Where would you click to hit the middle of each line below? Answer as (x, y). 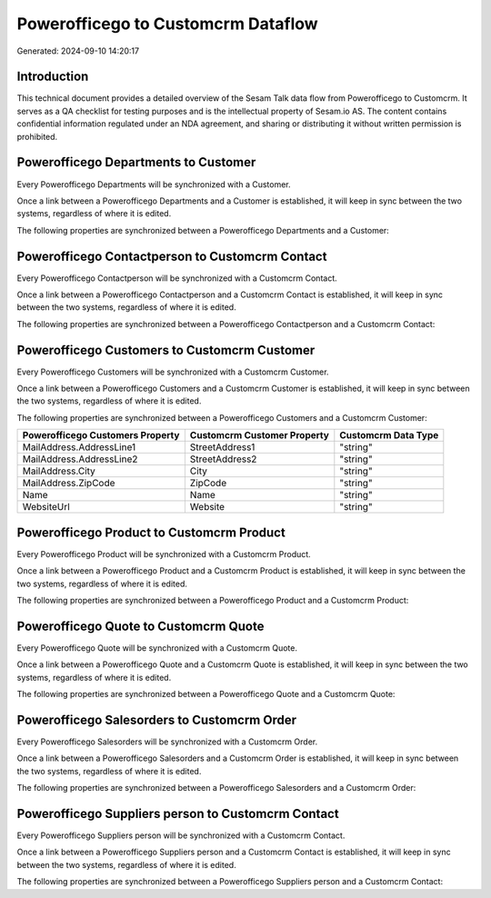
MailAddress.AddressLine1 (79, 447)
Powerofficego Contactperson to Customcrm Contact (172, 256)
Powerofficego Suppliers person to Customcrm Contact (178, 813)
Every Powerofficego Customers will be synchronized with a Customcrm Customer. (173, 372)
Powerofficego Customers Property (101, 435)
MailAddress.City (59, 471)
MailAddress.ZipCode (69, 484)
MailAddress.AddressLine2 (80, 459)
